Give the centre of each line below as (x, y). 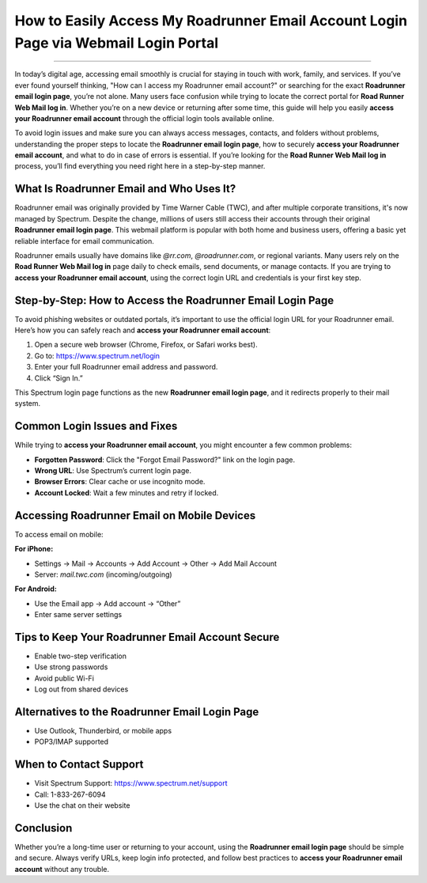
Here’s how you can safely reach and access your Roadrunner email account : (143, 330)
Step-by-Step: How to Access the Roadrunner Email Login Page (174, 300)
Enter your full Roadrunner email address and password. (126, 367)
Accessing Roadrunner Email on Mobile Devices (135, 515)
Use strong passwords (71, 667)
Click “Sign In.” (59, 378)
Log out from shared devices (81, 689)
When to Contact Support (79, 765)
